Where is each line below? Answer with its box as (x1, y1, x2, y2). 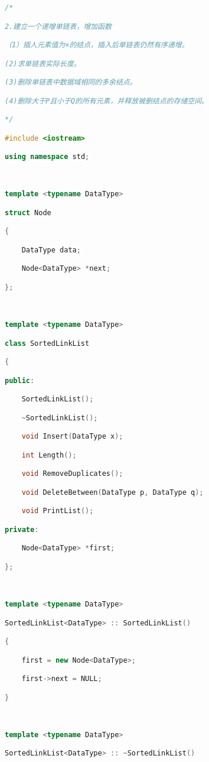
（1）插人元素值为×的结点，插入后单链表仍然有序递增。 (5, 41, 189, 50)
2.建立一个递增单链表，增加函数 (5, 22, 112, 31)
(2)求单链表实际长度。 (5, 59, 81, 68)
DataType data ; (21, 245, 81, 254)
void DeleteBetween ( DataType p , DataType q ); (21, 488, 204, 497)
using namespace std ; (5, 153, 90, 161)
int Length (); (21, 450, 77, 459)
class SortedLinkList (5, 339, 90, 348)
